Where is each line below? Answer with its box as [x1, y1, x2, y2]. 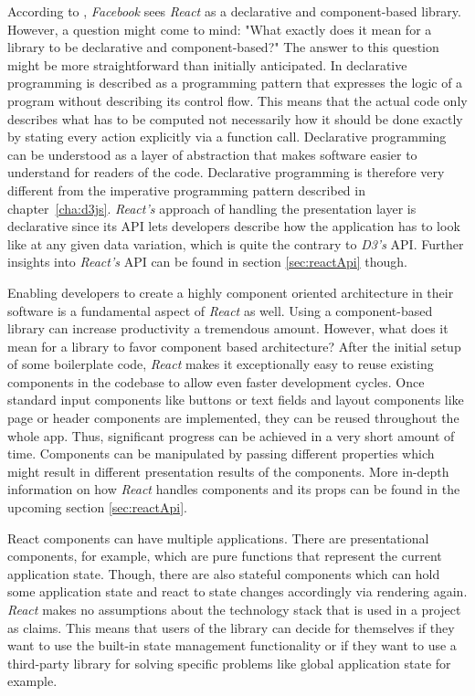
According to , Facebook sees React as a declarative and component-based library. [7, 2, 461, 20]
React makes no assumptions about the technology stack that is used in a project [7, 600, 461, 618]
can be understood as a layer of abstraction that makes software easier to [7, 144, 417, 163]
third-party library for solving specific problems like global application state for [7, 653, 451, 672]
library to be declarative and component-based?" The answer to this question [7, 37, 439, 57]
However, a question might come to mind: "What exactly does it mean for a [7, 19, 432, 38]
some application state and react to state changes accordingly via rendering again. [7, 582, 468, 601]
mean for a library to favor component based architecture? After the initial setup [7, 336, 461, 355]
